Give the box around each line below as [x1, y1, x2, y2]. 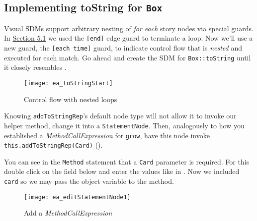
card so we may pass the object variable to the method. [4, 176, 174, 186]
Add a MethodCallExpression [24, 208, 112, 218]
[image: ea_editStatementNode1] [24, 193, 131, 201]
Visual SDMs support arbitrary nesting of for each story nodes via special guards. [4, 23, 254, 33]
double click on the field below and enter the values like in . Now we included [4, 166, 240, 176]
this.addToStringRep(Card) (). [4, 140, 103, 150]
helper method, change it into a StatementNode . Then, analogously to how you [4, 120, 245, 130]
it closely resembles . [4, 62, 67, 72]
